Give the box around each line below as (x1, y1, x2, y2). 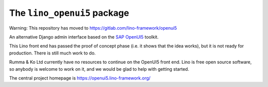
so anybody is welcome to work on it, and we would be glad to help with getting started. (9, 66, 190, 72)
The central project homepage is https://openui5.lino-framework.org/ (9, 75, 151, 81)
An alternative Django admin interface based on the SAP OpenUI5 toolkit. (9, 34, 159, 40)
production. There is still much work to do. (9, 50, 96, 56)
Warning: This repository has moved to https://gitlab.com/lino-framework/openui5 (9, 25, 177, 31)
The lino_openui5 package (9, 7, 129, 18)
